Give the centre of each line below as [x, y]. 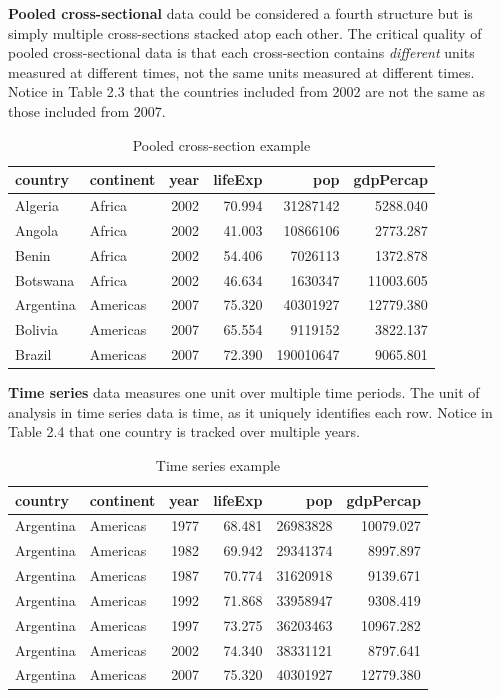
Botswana [45, 279]
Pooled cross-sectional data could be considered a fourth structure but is [240, 13]
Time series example [218, 464]
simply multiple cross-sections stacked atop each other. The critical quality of [245, 32]
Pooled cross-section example [221, 144]
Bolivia [36, 329]
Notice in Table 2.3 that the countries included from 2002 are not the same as [247, 91]
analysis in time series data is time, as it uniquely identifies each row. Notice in [250, 411]
